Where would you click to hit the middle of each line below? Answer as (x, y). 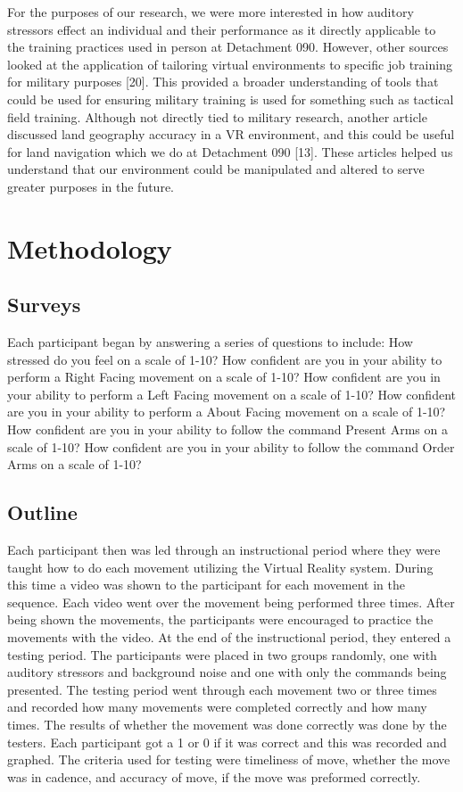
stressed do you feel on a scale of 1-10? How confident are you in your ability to (225, 359)
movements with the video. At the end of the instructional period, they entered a (229, 637)
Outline (42, 512)
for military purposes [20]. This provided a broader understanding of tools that (223, 82)
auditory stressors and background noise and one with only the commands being (227, 672)
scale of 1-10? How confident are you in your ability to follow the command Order (231, 446)
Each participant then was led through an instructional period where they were (224, 550)
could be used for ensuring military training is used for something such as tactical (231, 99)
